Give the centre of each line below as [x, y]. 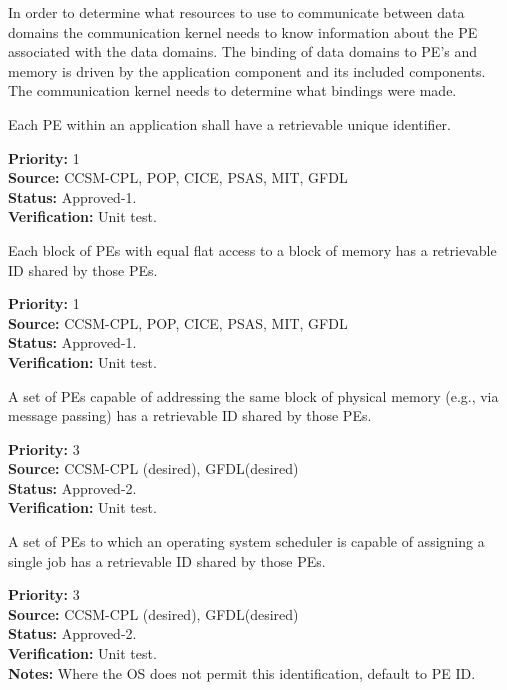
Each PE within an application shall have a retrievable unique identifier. [230, 123]
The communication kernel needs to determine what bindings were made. [232, 90]
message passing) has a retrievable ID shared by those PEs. [190, 415]
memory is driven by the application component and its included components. [247, 70]
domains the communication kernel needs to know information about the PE [243, 31]
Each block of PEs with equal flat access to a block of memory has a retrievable [252, 249]
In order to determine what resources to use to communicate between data [236, 12]
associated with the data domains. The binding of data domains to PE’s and [243, 51]
